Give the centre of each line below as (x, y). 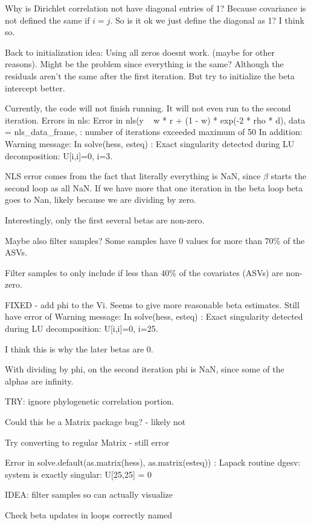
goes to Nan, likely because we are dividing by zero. (101, 200)
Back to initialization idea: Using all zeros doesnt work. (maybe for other (140, 52)
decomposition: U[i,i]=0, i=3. (59, 155)
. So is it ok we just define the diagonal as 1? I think (207, 20)
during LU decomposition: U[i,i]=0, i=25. (82, 329)
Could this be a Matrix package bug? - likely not (95, 422)
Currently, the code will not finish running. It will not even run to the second (148, 108)
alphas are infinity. (39, 381)
